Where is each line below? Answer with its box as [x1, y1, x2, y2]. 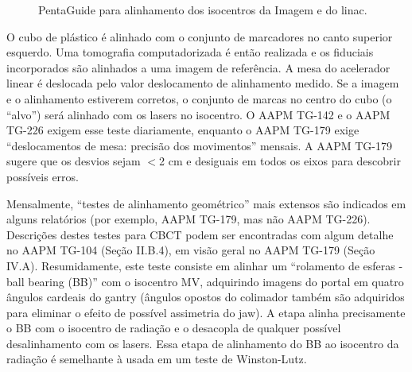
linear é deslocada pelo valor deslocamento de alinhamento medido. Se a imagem [6, 75, 399, 91]
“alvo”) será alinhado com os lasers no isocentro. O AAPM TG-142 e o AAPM [6, 106, 391, 122]
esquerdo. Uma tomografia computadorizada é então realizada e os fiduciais [6, 44, 374, 60]
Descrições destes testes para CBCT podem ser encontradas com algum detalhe [6, 226, 394, 242]
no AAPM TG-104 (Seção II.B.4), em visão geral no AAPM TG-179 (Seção [6, 242, 375, 258]
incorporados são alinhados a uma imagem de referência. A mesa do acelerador [6, 59, 391, 76]
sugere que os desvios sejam [6, 153, 141, 169]
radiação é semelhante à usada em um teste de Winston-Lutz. [6, 351, 307, 367]
